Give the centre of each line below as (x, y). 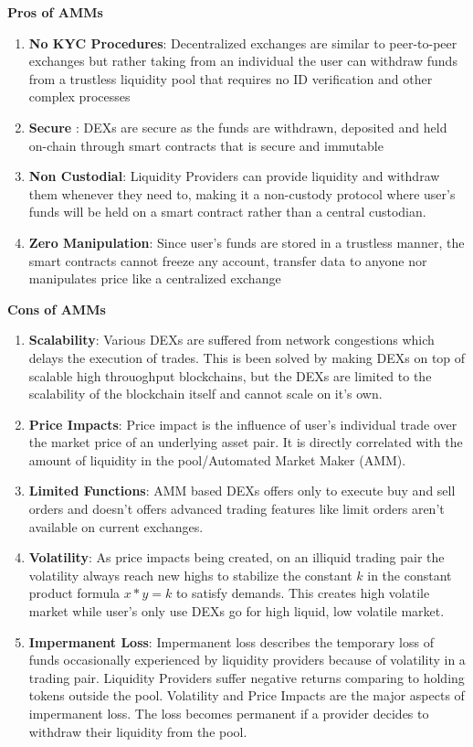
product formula (74, 593)
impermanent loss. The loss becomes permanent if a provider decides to (229, 713)
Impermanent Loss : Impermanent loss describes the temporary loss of (231, 641)
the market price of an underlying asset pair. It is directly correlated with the (246, 442)
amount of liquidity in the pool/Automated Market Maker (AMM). (217, 459)
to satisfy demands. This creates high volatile (303, 593)
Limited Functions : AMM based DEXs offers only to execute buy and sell (242, 491)
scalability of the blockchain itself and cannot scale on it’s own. (205, 394)
